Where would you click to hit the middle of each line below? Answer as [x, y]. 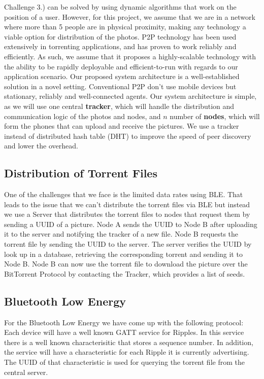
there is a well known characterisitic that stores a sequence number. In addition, [129, 342]
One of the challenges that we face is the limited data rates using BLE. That [124, 194]
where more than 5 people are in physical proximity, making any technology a [125, 27]
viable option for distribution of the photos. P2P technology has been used [120, 36]
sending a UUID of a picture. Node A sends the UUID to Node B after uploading [131, 224]
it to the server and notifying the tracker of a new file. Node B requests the [121, 234]
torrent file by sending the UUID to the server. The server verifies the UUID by [128, 244]
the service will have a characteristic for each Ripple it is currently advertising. [127, 352]
